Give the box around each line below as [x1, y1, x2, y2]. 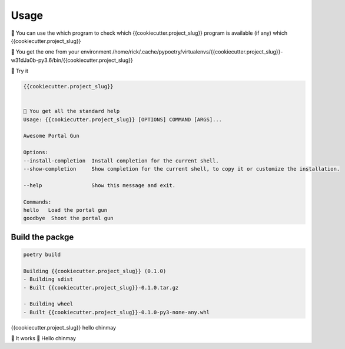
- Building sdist [23, 276, 74, 282]
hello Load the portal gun [23, 207, 108, 213]
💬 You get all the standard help [23, 108, 120, 115]
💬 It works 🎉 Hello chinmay [11, 335, 77, 342]
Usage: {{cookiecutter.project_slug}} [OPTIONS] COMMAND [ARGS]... [23, 116, 223, 123]
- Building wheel [23, 301, 74, 307]
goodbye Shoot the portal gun [23, 215, 114, 222]
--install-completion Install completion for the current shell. [23, 157, 219, 164]
